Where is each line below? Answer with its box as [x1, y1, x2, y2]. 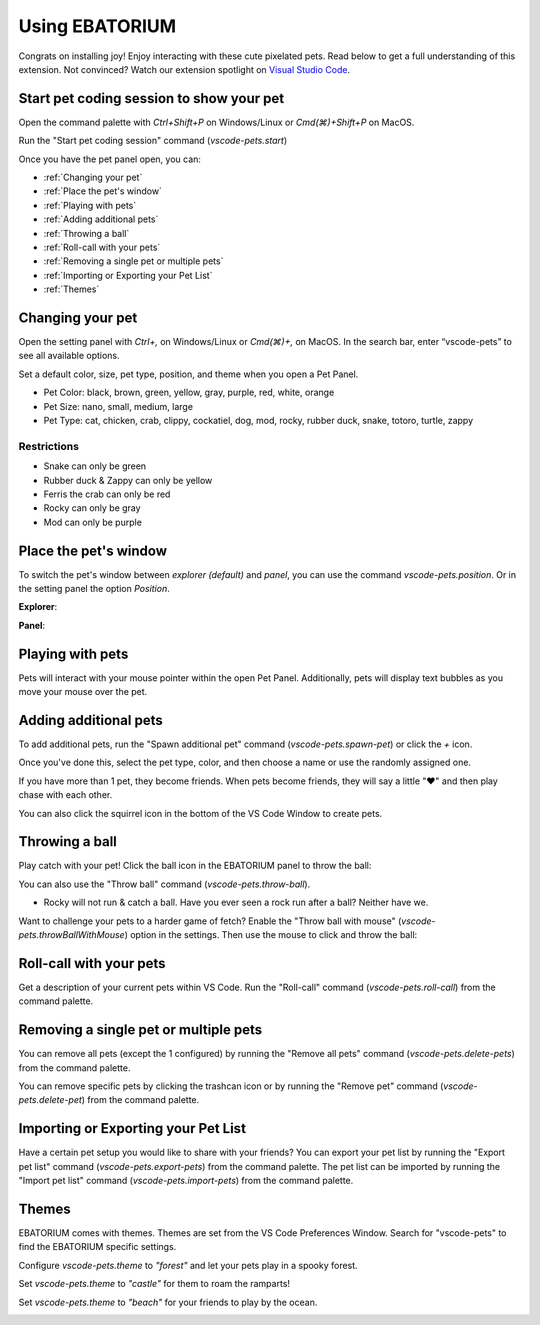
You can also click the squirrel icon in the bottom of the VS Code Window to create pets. [18, 807, 383, 819]
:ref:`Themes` [43, 283, 100, 295]
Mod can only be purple [43, 516, 142, 528]
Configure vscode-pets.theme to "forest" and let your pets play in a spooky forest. [18, 1259, 359, 1271]
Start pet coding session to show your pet [18, 90, 285, 107]
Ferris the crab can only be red [43, 488, 171, 500]
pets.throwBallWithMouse [18, 929, 125, 941]
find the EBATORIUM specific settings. [18, 1241, 177, 1253]
